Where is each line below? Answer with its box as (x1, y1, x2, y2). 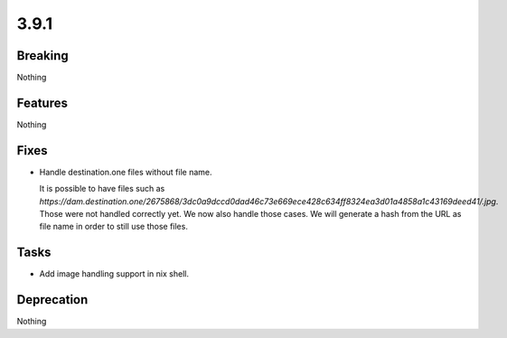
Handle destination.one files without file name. (39, 166, 212, 177)
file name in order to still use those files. (39, 221, 189, 232)
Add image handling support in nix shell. (39, 268, 190, 279)
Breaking (16, 48, 70, 63)
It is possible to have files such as (39, 183, 165, 194)
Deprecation (16, 292, 89, 307)
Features (16, 95, 68, 110)
